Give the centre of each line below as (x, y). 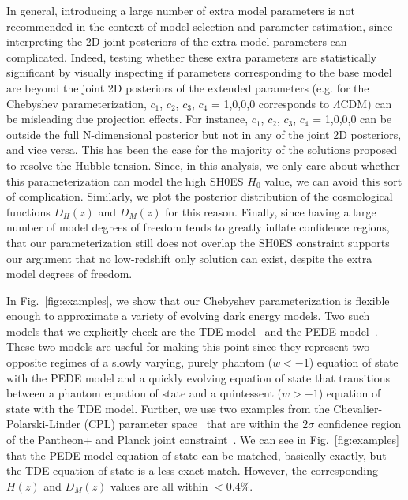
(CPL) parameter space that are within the (191, 424)
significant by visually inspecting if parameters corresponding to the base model (199, 72)
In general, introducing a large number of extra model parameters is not (181, 10)
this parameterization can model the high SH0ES (125, 180)
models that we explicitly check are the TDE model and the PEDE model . (192, 331)
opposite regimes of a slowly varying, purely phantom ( (140, 362)
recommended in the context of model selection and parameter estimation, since (200, 26)
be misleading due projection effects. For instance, (127, 119)
